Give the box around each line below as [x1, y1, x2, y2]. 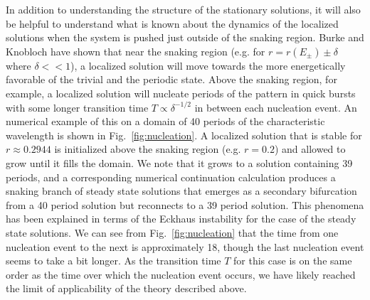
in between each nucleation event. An [194, 100, 357, 114]
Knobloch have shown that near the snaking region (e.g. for [6, 43, 265, 58]
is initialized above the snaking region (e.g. [54, 141, 241, 156]
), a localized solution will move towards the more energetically [70, 58, 346, 73]
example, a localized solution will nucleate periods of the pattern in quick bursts [6, 85, 356, 100]
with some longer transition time [6, 100, 149, 114]
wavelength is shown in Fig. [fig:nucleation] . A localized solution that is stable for [6, 127, 362, 142]
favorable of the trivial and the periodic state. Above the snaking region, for [6, 72, 337, 87]
